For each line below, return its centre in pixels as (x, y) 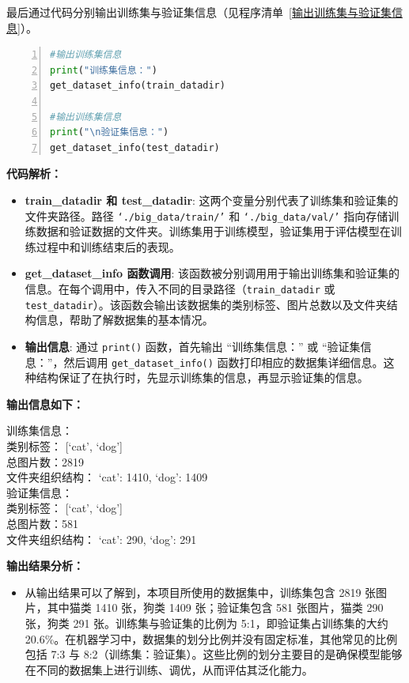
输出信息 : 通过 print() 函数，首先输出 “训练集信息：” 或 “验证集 (193, 346)
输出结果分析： (45, 566)
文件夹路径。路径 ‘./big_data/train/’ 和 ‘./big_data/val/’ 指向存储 (206, 215)
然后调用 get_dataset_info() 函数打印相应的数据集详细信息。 (223, 362)
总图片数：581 (42, 523)
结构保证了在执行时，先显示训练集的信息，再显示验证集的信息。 (202, 377)
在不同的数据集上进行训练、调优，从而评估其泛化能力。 (169, 669)
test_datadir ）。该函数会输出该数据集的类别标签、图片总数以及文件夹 (206, 304)
